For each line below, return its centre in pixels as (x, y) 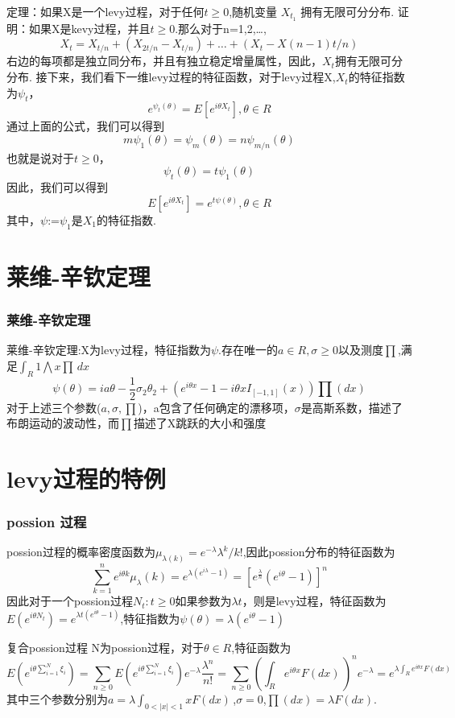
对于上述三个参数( (54, 407)
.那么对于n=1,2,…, (221, 28)
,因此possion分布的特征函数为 (319, 552)
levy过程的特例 (86, 479)
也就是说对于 (40, 157)
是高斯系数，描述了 (352, 407)
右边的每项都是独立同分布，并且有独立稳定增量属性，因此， (164, 61)
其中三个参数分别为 (57, 698)
